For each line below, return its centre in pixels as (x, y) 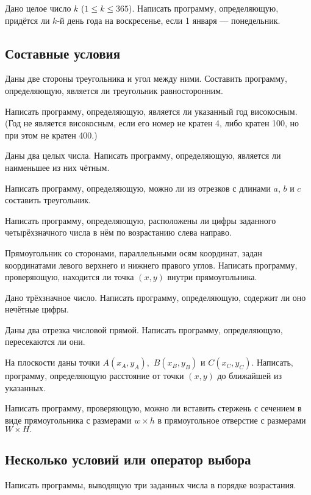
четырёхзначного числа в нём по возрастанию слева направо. (118, 232)
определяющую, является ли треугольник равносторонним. (114, 90)
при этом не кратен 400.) (51, 135)
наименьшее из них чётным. (57, 167)
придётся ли (27, 20)
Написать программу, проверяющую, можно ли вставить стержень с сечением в (153, 408)
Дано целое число (38, 8)
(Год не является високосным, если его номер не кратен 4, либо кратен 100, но (152, 123)
